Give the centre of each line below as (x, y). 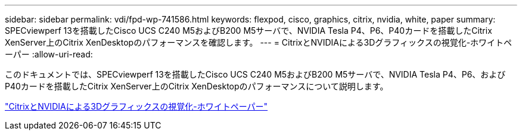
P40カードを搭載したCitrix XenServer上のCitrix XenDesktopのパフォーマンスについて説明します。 (197, 86)
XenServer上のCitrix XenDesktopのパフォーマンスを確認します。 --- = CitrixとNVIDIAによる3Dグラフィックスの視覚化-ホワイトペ (259, 42)
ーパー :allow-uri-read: (49, 54)
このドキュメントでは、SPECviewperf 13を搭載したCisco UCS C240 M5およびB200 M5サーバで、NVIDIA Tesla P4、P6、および (255, 74)
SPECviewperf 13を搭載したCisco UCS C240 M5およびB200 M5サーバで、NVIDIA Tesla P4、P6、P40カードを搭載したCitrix (248, 30)
